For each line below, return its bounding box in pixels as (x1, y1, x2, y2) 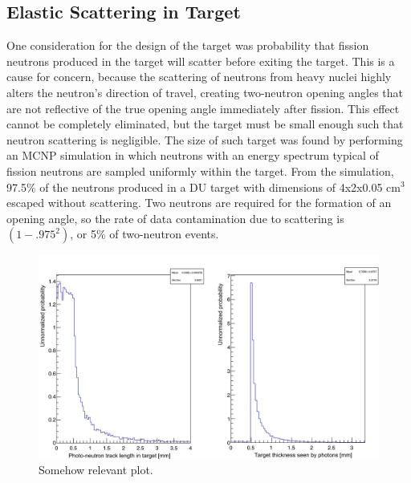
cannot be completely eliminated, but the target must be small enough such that (6, 116, 404, 132)
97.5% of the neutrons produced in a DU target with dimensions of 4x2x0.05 (6, 178, 383, 195)
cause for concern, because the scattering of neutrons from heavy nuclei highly (6, 68, 392, 85)
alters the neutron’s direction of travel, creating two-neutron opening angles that (6, 83, 403, 100)
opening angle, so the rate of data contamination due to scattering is (6, 209, 344, 226)
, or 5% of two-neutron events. (70, 225, 219, 242)
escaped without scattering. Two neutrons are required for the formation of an (6, 194, 392, 211)
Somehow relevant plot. (39, 461, 153, 478)
